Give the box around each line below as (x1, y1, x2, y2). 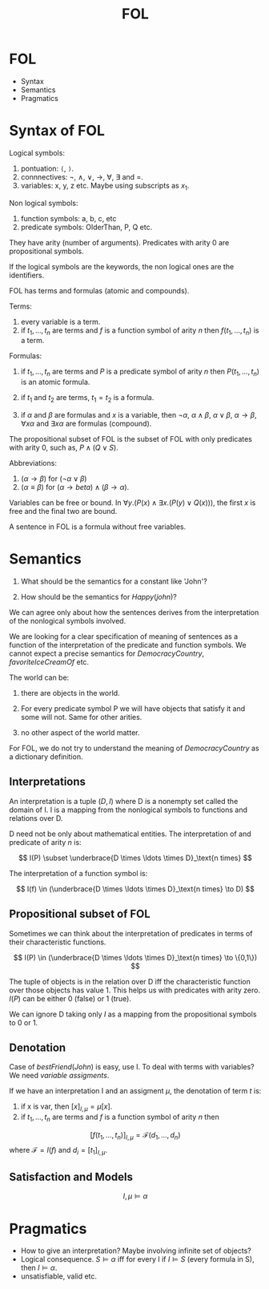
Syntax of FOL (9, 122, 105, 140)
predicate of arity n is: (9, 837, 82, 847)
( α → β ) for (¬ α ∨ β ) (20, 474, 87, 483)
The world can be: (9, 673, 70, 682)
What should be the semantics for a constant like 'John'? (20, 576, 207, 586)
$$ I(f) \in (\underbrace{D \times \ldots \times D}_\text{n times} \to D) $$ (15, 883, 255, 894)
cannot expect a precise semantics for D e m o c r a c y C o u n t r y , (9, 649, 205, 658)
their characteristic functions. (9, 937, 106, 947)
